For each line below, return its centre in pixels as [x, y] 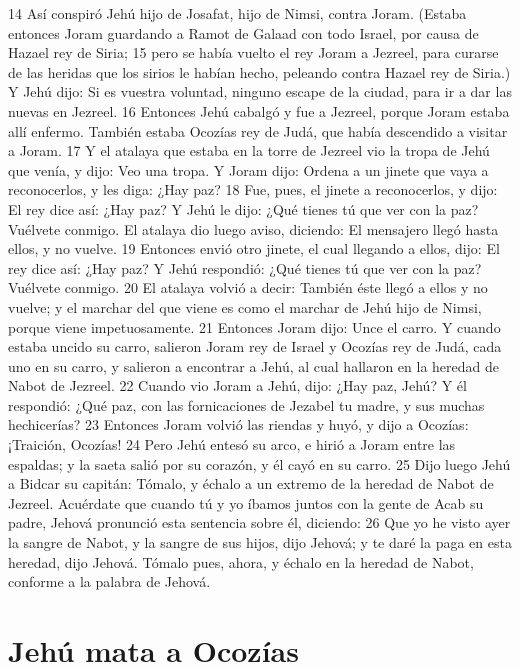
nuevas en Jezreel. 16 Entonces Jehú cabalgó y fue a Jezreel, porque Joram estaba [259, 110]
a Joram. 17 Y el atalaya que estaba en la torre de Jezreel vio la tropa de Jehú [249, 150]
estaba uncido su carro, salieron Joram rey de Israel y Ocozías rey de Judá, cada [255, 346]
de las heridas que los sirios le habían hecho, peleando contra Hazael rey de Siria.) [259, 71]
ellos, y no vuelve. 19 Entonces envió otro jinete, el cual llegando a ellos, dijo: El [254, 248]
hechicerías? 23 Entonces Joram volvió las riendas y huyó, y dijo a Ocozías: [238, 424]
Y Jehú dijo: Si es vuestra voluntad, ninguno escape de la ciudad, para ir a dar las [260, 91]
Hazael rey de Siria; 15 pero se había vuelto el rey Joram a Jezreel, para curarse [253, 52]
